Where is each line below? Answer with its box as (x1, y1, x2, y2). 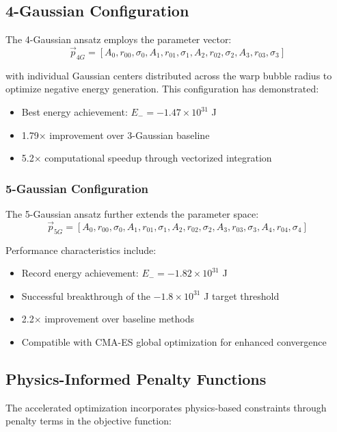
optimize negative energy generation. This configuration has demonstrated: (5, 81, 319, 96)
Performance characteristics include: (5, 242, 157, 257)
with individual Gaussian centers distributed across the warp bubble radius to (5, 68, 332, 82)
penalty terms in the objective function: (5, 414, 172, 428)
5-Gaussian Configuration (5, 179, 149, 196)
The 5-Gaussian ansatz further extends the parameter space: (5, 207, 259, 220)
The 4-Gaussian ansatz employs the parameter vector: (5, 32, 232, 47)
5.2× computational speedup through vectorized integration (21, 151, 272, 165)
